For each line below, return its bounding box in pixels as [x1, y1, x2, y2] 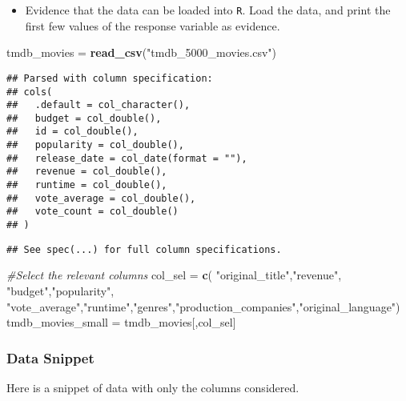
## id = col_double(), [6, 126, 139, 138]
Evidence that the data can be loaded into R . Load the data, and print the [25, 2, 391, 18]
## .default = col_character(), [6, 99, 191, 111]
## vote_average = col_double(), [6, 192, 196, 204]
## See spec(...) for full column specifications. [6, 243, 282, 255]
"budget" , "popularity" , [6, 282, 115, 299]
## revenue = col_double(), [6, 166, 167, 178]
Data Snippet [6, 347, 94, 367]
